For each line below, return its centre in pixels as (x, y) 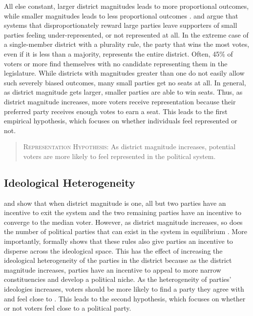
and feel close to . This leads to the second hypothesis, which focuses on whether (125, 298)
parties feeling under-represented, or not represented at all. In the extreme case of (126, 34)
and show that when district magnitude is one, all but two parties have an (115, 203)
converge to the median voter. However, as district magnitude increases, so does (123, 222)
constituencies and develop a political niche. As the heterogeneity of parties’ (118, 279)
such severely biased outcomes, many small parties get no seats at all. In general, (125, 82)
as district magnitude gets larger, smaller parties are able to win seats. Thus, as (123, 92)
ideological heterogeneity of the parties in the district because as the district (118, 260)
